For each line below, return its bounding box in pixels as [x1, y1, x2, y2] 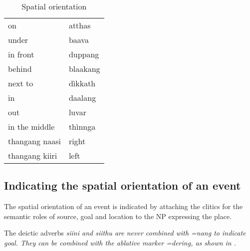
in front [8, 48, 34, 60]
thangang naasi [8, 135, 61, 147]
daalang [68, 92, 96, 103]
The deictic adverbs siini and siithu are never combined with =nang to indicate [4, 228, 246, 238]
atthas [68, 19, 91, 31]
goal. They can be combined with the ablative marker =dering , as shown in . [4, 237, 237, 248]
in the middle [8, 121, 55, 132]
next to [8, 77, 33, 89]
